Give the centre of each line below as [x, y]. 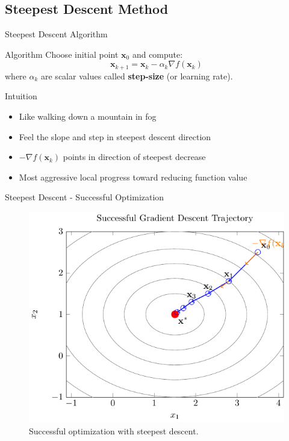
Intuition [21, 96]
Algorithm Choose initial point [62, 54]
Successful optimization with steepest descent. [114, 430]
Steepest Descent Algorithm [56, 34]
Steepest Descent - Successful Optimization [85, 197]
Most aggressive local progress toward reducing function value [133, 177]
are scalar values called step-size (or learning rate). [137, 76]
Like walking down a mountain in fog [88, 116]
